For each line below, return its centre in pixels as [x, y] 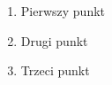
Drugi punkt [54, 40]
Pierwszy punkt [63, 11]
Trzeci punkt [55, 70]
